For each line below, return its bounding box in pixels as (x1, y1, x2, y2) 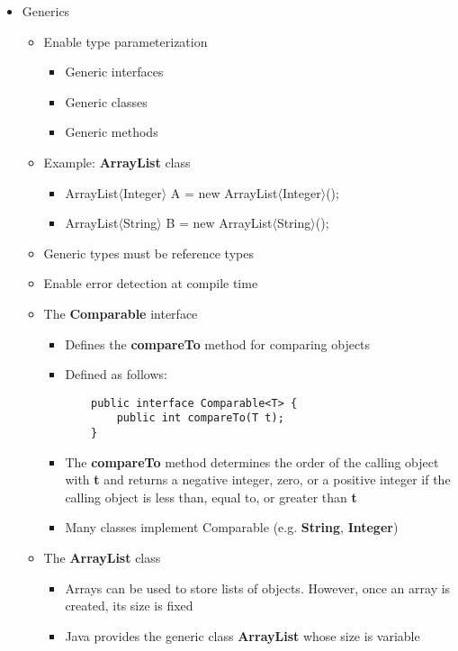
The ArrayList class (43, 548, 161, 567)
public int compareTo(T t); (116, 411, 284, 425)
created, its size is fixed (65, 596, 193, 615)
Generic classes (65, 92, 148, 111)
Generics (22, 2, 70, 20)
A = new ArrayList (170, 183, 278, 202)
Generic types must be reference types (43, 243, 254, 262)
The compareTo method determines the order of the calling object (65, 452, 439, 471)
